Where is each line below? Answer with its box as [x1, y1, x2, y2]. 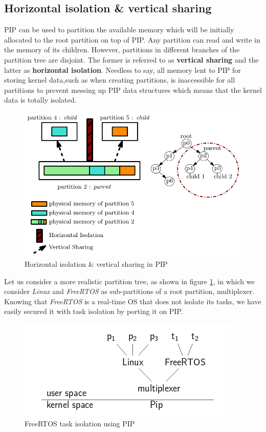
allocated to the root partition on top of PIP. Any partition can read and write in [4, 34, 260, 45]
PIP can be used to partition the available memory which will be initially [4, 24, 234, 35]
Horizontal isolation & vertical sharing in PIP [25, 258, 168, 269]
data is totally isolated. [4, 94, 77, 105]
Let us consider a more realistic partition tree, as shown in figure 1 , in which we [4, 276, 255, 286]
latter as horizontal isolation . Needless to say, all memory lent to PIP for [4, 64, 241, 75]
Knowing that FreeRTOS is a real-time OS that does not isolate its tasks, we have [4, 296, 261, 306]
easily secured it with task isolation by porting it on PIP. [4, 306, 183, 317]
